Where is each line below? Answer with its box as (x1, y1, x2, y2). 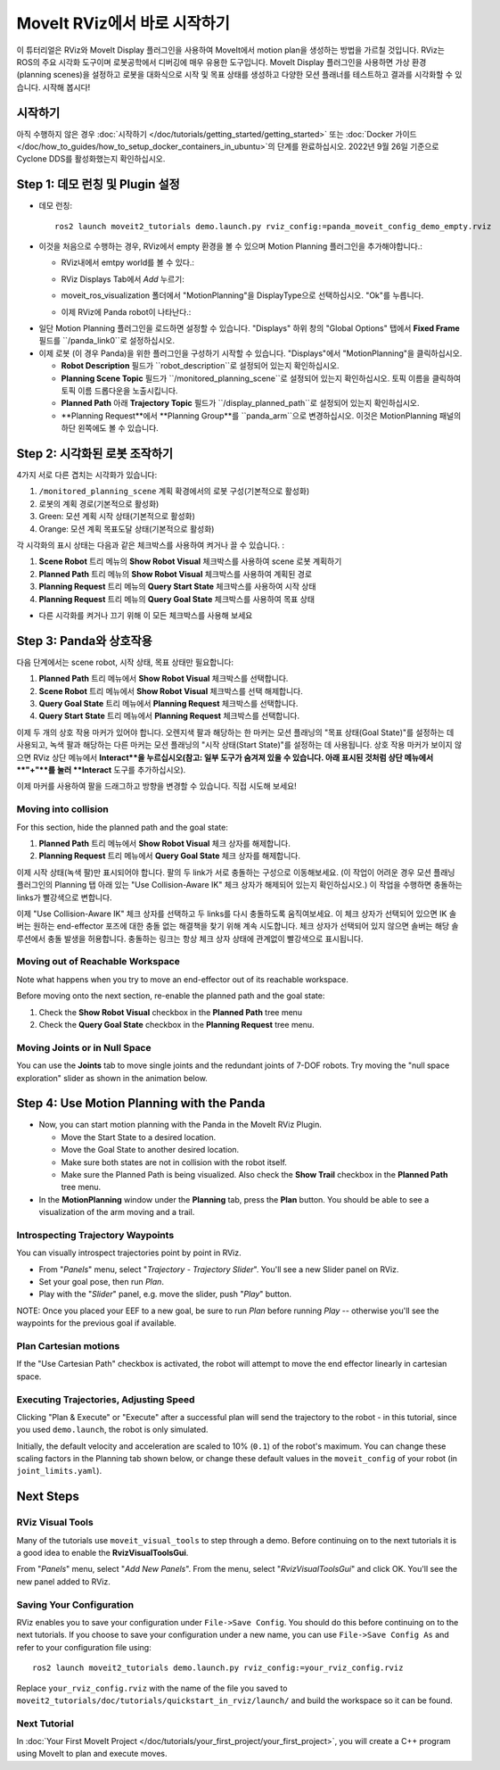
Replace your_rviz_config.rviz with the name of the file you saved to (16, 1683, 288, 1693)
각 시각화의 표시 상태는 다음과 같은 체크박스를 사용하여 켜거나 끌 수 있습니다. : (16, 540, 285, 550)
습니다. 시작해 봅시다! (16, 81, 91, 93)
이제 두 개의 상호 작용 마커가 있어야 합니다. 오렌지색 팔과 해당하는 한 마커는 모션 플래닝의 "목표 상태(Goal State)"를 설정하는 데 (16, 727, 455, 738)
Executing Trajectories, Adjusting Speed (16, 1393, 195, 1405)
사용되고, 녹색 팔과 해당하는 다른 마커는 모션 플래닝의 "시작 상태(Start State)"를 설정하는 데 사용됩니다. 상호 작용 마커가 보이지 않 (16, 740, 463, 750)
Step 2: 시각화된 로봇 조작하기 (16, 446, 174, 461)
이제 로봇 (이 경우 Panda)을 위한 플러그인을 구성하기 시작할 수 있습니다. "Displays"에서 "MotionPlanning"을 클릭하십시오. (38, 348, 463, 359)
